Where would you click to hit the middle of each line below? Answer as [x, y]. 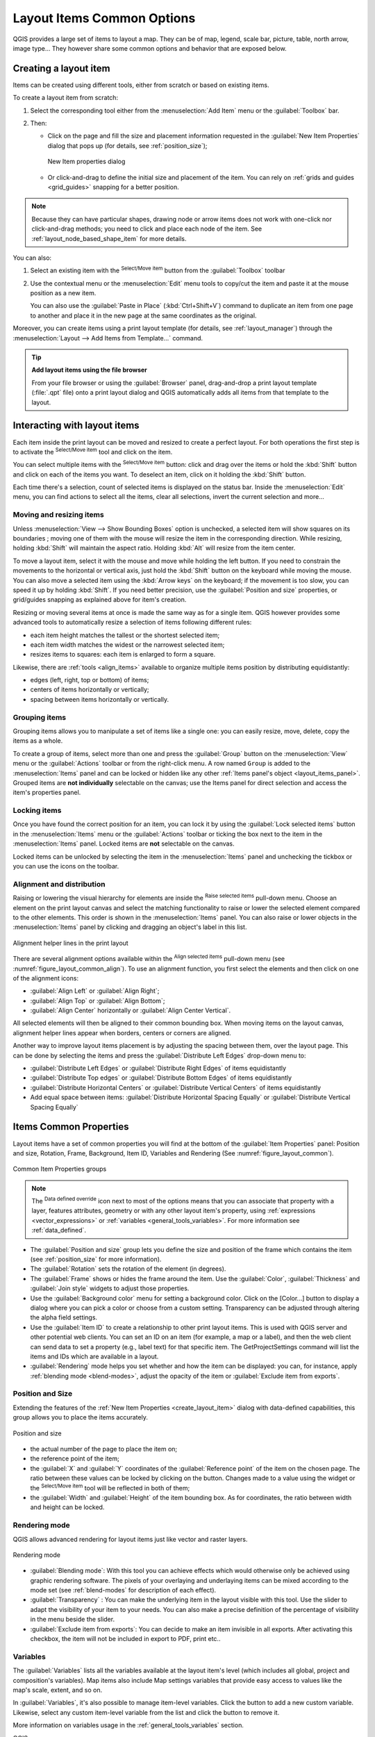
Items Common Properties [71, 1127]
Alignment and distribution [59, 884]
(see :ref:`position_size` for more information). [96, 1259]
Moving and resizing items [58, 515]
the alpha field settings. [64, 1317]
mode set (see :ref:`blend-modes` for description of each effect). [123, 1590]
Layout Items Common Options [104, 18]
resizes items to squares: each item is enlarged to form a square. [123, 655]
